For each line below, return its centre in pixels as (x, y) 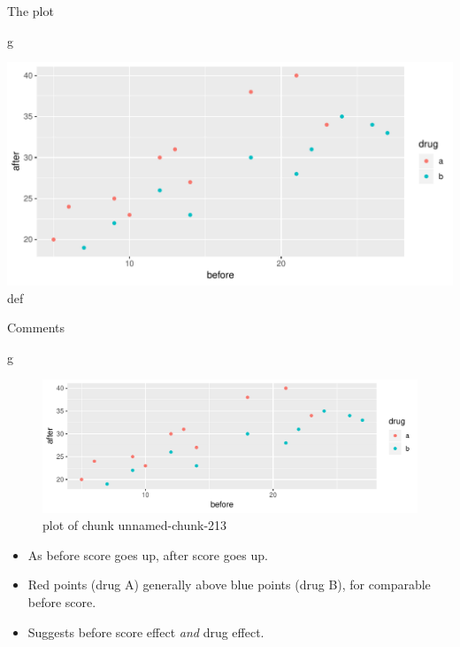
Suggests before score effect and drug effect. (146, 631)
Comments (36, 327)
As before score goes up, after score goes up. (148, 554)
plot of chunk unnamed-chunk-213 (135, 525)
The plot (31, 11)
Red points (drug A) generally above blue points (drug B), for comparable (229, 585)
